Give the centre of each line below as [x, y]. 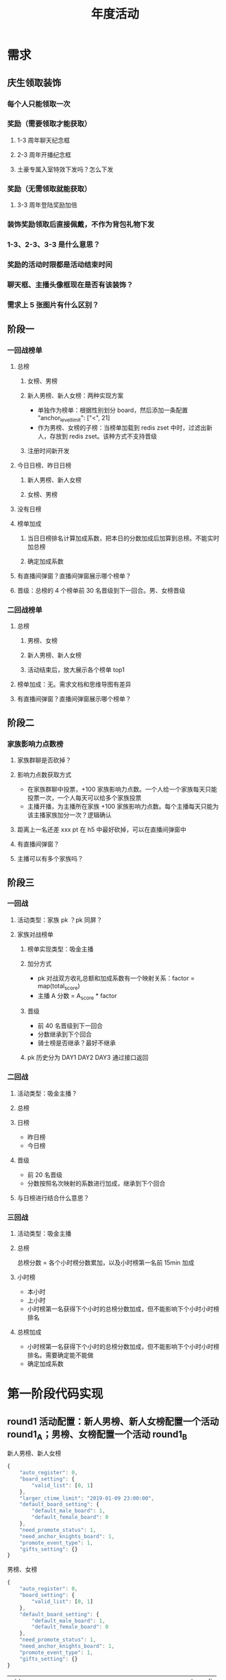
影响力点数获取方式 [44, 775]
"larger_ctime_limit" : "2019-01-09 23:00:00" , [87, 1498]
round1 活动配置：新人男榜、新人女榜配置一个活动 [113, 1421]
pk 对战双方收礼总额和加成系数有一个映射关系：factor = [116, 978]
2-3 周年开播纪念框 [44, 154]
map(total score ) [59, 986]
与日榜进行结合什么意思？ [53, 1197]
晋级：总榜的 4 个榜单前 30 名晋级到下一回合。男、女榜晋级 [101, 591]
